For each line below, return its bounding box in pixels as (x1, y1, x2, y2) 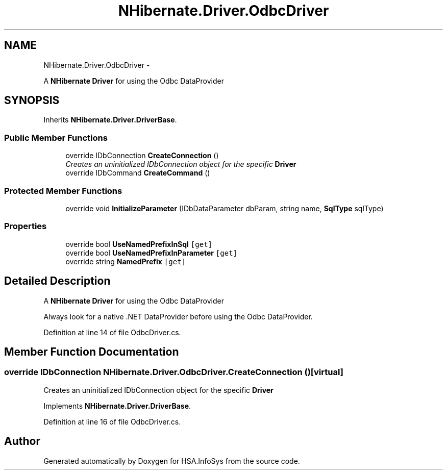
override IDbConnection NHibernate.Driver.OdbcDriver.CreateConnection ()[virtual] (4, 367, 343, 378)
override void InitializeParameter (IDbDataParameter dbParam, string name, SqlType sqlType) (65, 204, 384, 213)
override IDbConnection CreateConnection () (65, 151, 219, 160)
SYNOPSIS (4, 94, 60, 107)
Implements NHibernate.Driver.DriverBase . (43, 401, 191, 410)
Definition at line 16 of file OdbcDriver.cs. (43, 417, 181, 426)
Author (4, 435, 40, 448)
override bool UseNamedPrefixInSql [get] (65, 239, 212, 248)
